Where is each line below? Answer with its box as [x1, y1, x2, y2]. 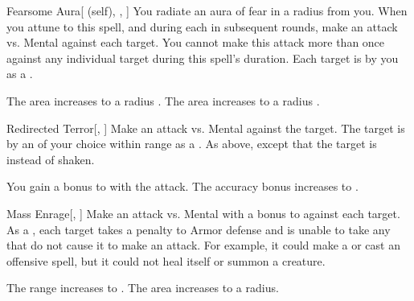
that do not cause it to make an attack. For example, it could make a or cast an [6, 237, 400, 254]
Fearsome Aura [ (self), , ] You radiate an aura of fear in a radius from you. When [6, 2, 408, 19]
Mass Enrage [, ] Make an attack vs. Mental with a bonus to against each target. [6, 204, 400, 221]
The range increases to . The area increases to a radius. [6, 279, 279, 296]
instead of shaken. [6, 150, 95, 167]
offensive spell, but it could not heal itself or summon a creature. [6, 252, 326, 269]
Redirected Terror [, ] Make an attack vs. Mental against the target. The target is [6, 119, 405, 136]
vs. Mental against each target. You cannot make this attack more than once [6, 34, 385, 51]
